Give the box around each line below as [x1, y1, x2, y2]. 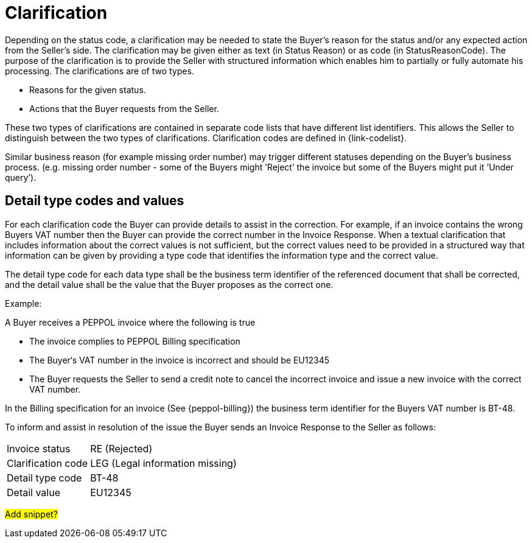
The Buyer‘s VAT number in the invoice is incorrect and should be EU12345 [29, 354, 330, 365]
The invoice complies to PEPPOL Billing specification [29, 335, 240, 346]
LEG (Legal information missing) [90, 457, 237, 469]
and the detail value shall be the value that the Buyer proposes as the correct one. [5, 279, 334, 290]
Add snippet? [5, 508, 58, 519]
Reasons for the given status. [29, 84, 146, 95]
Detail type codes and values [5, 193, 184, 209]
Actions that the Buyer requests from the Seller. [29, 103, 219, 114]
